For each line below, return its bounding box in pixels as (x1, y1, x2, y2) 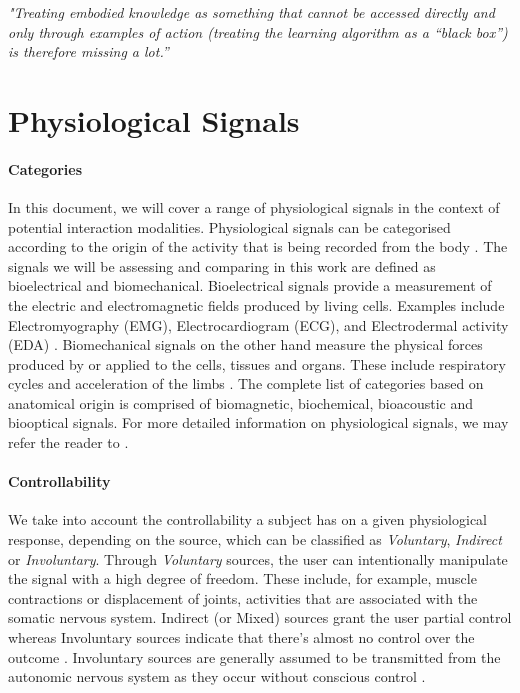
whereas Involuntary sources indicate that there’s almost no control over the (8, 627, 475, 648)
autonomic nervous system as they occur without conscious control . (8, 666, 426, 687)
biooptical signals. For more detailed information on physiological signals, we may (8, 412, 509, 433)
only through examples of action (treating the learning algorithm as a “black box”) (8, 21, 508, 42)
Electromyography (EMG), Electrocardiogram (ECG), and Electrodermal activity (8, 314, 509, 335)
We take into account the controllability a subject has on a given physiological (8, 509, 487, 530)
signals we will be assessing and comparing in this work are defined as (8, 255, 436, 276)
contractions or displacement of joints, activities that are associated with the (8, 587, 478, 608)
